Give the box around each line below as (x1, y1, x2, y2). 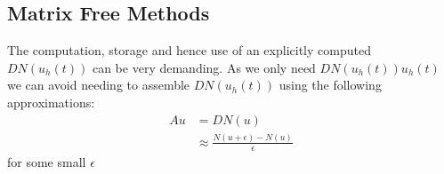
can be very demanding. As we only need (92, 58, 316, 76)
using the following (279, 75, 382, 94)
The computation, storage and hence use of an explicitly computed (7, 41, 371, 59)
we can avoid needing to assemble (7, 75, 190, 94)
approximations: (7, 92, 95, 111)
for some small (7, 152, 86, 170)
